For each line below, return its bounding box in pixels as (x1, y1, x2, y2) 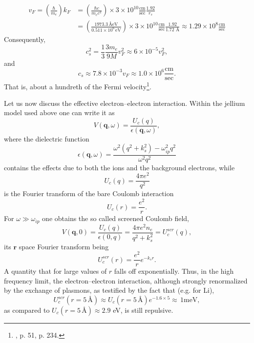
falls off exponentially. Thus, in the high (114, 266, 234, 276)
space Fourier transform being (19, 241, 109, 251)
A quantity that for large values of (4, 266, 107, 276)
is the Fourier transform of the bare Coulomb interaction (4, 188, 174, 199)
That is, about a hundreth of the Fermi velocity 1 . (4, 80, 151, 92)
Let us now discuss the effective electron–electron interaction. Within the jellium (4, 98, 245, 108)
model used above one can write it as (4, 107, 115, 118)
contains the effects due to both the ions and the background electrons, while (4, 162, 235, 172)
